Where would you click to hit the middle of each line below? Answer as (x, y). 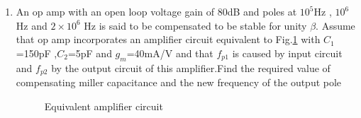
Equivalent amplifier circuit (104, 106)
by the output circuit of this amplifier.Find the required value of (191, 67)
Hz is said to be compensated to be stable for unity (195, 25)
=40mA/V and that (170, 53)
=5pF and (90, 53)
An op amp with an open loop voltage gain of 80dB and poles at (156, 11)
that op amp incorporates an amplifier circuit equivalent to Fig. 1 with (168, 39)
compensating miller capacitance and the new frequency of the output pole (179, 82)
